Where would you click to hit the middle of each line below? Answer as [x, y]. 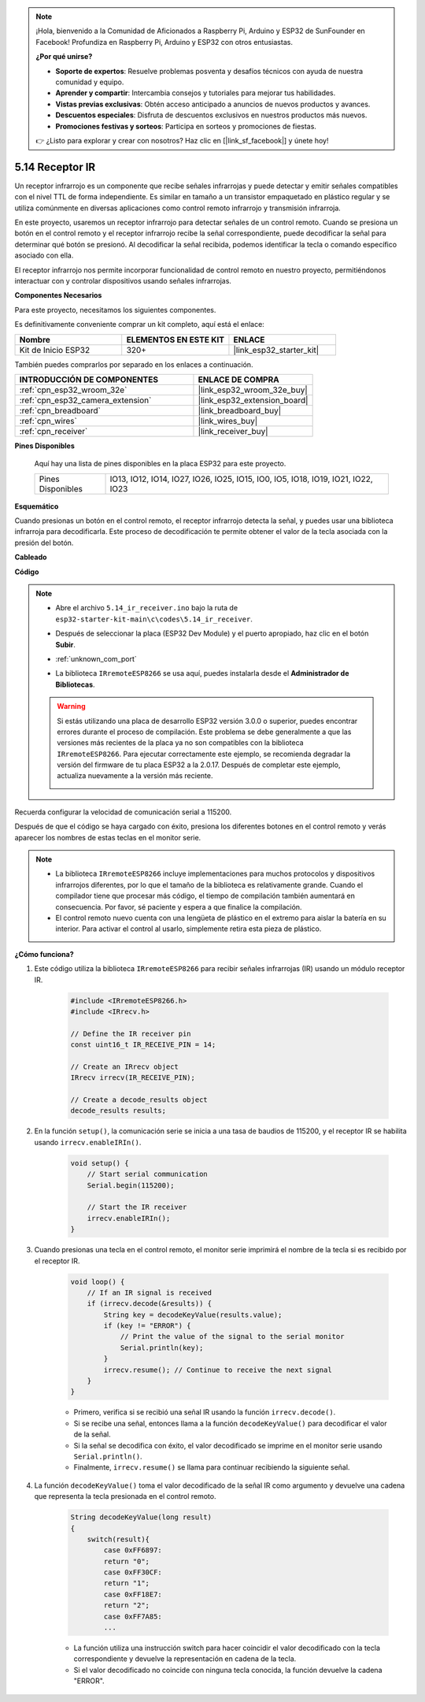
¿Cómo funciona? [44, 954]
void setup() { [100, 1163]
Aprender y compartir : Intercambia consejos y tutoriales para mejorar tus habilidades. [196, 93]
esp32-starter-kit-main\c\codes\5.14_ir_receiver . [154, 619]
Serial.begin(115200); [131, 1185]
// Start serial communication [147, 1174]
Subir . [66, 644]
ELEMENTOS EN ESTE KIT [175, 339]
